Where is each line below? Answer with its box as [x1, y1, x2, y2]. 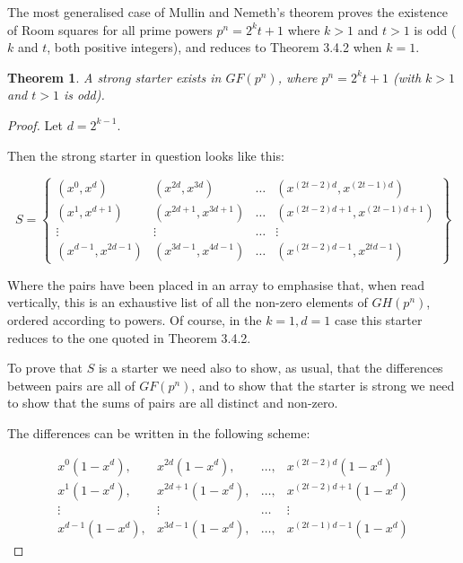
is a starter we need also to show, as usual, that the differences [98, 358, 443, 377]
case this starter [334, 310, 423, 329]
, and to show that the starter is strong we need [191, 375, 455, 394]
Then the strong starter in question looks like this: [7, 145, 284, 164]
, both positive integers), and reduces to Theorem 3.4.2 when [47, 38, 382, 57]
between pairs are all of [7, 375, 135, 394]
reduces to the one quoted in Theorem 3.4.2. [7, 328, 251, 347]
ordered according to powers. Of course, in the [7, 310, 262, 329]
